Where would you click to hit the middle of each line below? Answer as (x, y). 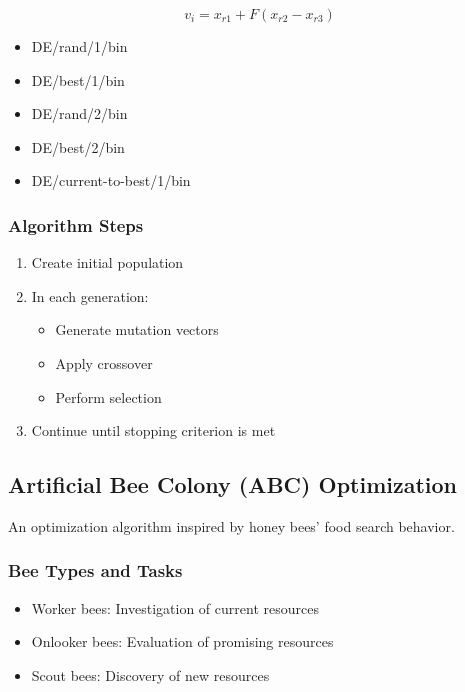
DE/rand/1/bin (79, 46)
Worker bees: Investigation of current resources (175, 607)
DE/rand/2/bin (79, 113)
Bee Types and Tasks (95, 570)
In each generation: (90, 295)
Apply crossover (104, 362)
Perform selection (108, 396)
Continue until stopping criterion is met (153, 430)
